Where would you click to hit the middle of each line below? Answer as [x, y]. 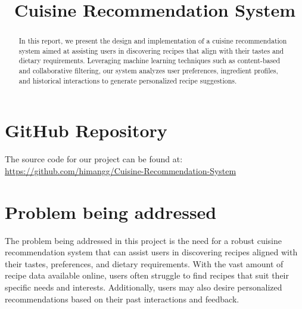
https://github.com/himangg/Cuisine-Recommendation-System [121, 170]
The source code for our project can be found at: [94, 159]
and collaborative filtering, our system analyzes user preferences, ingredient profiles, [148, 71]
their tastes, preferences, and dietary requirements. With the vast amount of [144, 263]
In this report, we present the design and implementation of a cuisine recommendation [153, 41]
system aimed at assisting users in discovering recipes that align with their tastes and [151, 50]
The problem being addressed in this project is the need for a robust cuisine [143, 240]
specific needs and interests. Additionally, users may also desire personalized [144, 287]
